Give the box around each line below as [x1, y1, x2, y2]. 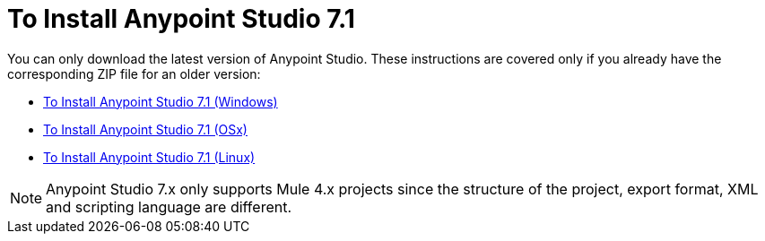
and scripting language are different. [46, 197, 292, 216]
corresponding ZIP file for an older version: [7, 65, 261, 82]
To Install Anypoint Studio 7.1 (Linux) [43, 149, 256, 165]
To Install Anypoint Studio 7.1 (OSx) [43, 121, 248, 137]
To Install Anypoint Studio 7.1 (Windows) [43, 93, 278, 109]
